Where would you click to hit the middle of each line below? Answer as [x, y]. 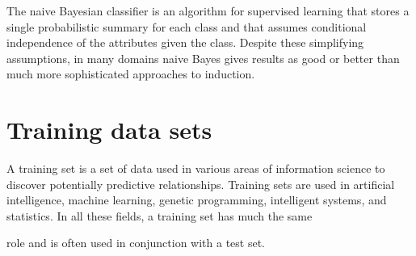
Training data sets [109, 130]
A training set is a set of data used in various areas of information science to [196, 168]
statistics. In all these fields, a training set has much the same [160, 215]
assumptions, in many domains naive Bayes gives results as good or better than [203, 58]
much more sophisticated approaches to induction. [131, 74]
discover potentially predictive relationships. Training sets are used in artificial [201, 184]
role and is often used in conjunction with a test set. [136, 243]
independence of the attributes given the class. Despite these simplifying [185, 42]
